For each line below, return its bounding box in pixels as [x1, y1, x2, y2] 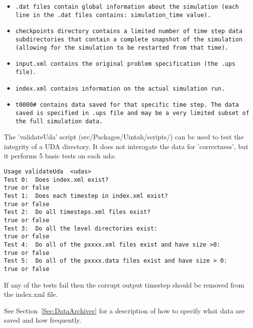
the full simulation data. [15, 117, 103, 125]
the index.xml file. [4, 289, 58, 299]
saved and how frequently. [4, 315, 81, 325]
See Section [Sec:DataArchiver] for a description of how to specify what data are [4, 305, 245, 315]
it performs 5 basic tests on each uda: [4, 151, 116, 161]
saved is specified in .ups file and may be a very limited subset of [15, 109, 250, 116]
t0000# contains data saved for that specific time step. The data [15, 101, 239, 109]
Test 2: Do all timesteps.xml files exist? [4, 209, 151, 216]
